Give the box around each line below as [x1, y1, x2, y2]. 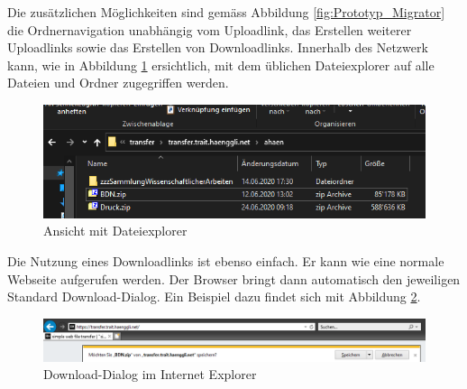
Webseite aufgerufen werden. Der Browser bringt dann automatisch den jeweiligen [7, 269, 461, 288]
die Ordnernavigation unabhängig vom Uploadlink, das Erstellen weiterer [7, 20, 412, 39]
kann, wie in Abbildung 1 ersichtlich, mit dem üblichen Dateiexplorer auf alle [7, 55, 435, 74]
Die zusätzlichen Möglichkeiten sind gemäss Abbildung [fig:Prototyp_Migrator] [7, 3, 445, 21]
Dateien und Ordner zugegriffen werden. [7, 73, 229, 92]
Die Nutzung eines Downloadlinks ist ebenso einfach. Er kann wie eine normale [7, 252, 444, 271]
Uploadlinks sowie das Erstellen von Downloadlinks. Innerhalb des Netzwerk [7, 38, 428, 57]
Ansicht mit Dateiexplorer [43, 221, 188, 240]
